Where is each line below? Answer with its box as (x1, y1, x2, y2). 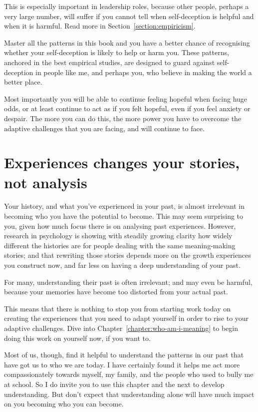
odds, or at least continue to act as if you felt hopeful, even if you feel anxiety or (4, 103, 251, 114)
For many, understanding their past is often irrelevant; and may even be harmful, (4, 276, 253, 287)
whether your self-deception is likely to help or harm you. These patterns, (4, 47, 229, 58)
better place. (4, 77, 42, 87)
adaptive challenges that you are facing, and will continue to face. (4, 123, 205, 133)
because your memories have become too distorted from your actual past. (4, 286, 228, 297)
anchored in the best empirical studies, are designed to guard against (4, 57, 215, 67)
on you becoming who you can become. (4, 398, 124, 409)
